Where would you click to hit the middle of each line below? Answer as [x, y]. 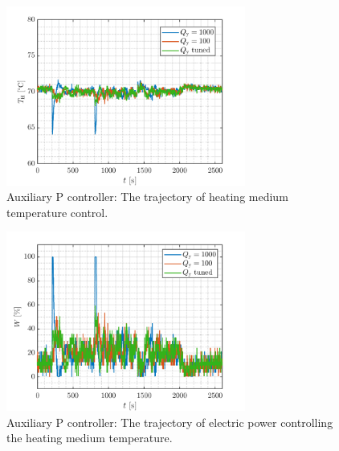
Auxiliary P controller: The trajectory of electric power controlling [170, 422]
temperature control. [57, 212]
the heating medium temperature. [90, 438]
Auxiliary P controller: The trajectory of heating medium [147, 197]
